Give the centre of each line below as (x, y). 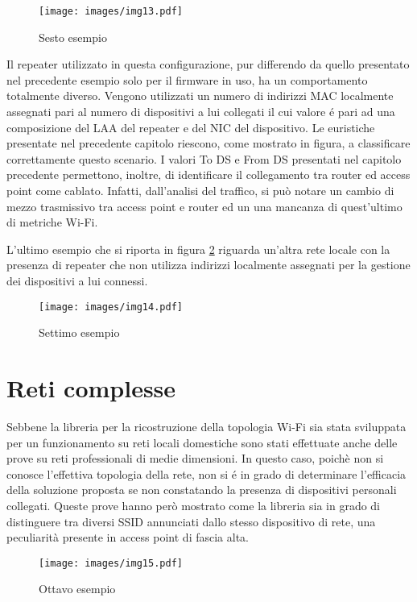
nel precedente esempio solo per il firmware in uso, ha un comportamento (187, 79)
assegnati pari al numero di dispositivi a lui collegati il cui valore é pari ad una (201, 112)
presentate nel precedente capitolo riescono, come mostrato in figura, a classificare (208, 143)
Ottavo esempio (77, 589)
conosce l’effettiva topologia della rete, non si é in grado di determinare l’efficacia (206, 473)
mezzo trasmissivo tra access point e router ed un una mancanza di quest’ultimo (204, 206)
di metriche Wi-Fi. (52, 222)
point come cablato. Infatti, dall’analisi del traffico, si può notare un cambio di (200, 190)
